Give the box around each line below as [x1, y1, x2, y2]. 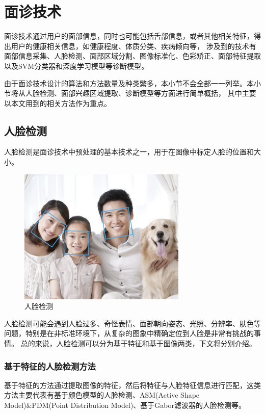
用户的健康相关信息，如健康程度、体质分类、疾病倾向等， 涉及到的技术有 [11, 40, 256, 51]
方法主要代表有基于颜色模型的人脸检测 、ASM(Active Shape [4, 390, 200, 400]
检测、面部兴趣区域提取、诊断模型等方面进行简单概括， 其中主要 [39, 88, 256, 98]
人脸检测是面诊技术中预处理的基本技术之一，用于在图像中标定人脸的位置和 [4, 146, 254, 157]
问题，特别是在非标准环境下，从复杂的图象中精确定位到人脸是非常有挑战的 [4, 328, 254, 339]
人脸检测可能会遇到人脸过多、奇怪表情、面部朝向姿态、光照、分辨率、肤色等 [4, 318, 261, 328]
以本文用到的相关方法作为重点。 [4, 97, 111, 108]
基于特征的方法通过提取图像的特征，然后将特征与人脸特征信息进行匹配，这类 [4, 379, 261, 390]
